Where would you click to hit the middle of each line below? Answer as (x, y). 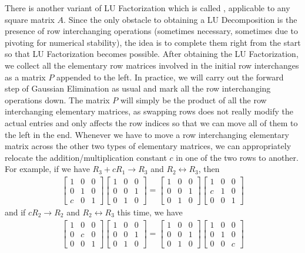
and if (15, 212)
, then (209, 169)
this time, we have (150, 212)
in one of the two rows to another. (237, 157)
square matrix (30, 19)
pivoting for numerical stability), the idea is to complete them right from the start (153, 42)
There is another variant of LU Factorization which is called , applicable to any (148, 8)
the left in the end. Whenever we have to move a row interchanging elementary (147, 134)
